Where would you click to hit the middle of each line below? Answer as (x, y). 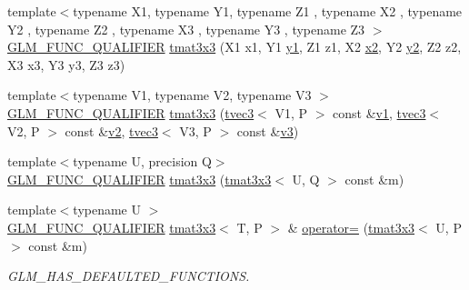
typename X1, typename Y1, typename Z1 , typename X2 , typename (268, 11)
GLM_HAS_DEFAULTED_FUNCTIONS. (129, 276)
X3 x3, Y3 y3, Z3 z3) (66, 64)
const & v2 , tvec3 (111, 130)
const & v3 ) (268, 130)
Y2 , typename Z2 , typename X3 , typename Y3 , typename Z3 (186, 29)
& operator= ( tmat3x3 (351, 227)
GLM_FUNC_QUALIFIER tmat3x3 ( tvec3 (131, 112)
